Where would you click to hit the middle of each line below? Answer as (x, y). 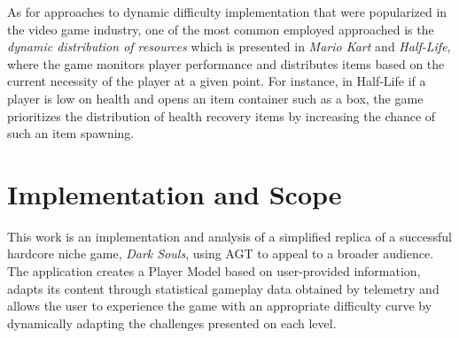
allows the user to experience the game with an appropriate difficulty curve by (220, 306)
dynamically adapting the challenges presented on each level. (172, 323)
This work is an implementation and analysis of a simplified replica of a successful (229, 236)
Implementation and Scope (175, 193)
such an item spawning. (71, 133)
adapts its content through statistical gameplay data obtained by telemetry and (223, 288)
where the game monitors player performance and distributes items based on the (226, 63)
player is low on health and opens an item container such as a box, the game (215, 98)
